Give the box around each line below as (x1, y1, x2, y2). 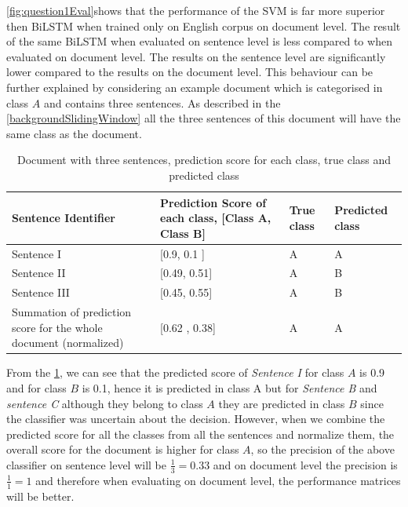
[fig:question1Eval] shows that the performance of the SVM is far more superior (6, 2, 385, 18)
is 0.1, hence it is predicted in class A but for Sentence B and (82, 379, 377, 396)
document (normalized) (12, 334, 124, 351)
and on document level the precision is (213, 456, 398, 472)
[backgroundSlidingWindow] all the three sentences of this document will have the (6, 110, 401, 126)
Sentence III (12, 284, 70, 301)
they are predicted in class (218, 395, 345, 411)
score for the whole (12, 319, 103, 335)
